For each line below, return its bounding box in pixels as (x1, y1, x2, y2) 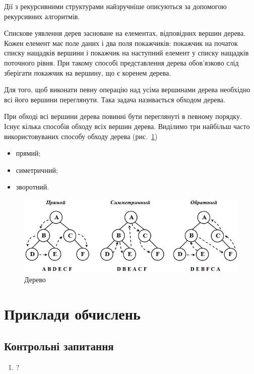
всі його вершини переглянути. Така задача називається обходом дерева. (4, 94, 226, 104)
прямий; (16, 148, 41, 158)
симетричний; (16, 164, 58, 175)
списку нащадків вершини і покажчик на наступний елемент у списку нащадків (4, 47, 249, 58)
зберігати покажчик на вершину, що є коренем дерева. (4, 67, 171, 78)
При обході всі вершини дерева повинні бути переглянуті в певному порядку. (4, 111, 242, 121)
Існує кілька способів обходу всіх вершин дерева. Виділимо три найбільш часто (4, 120, 250, 131)
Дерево (24, 274, 46, 284)
